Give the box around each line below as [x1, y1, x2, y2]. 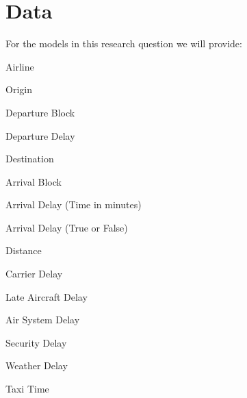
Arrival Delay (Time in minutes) [5, 197, 142, 212]
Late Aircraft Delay [5, 289, 88, 303]
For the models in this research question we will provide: [5, 36, 242, 51]
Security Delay [5, 335, 67, 349]
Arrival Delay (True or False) [5, 220, 128, 234]
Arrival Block [5, 174, 62, 188]
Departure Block [5, 105, 75, 119]
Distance [5, 243, 42, 258]
